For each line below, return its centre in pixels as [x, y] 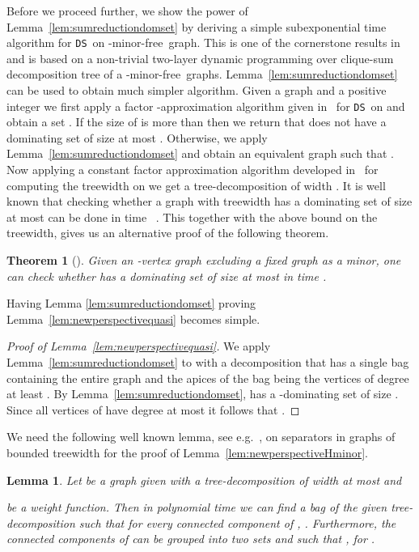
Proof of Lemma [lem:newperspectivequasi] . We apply [139, 346]
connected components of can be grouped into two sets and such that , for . [191, 539]
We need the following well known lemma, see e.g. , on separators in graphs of [201, 437]
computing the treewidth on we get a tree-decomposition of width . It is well [196, 185]
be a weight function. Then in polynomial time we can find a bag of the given [197, 507]
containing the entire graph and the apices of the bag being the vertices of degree [208, 378]
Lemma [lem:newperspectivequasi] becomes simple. [133, 318]
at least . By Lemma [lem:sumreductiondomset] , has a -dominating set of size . [203, 394]
